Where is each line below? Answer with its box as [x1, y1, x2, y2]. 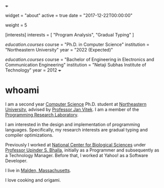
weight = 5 [5, 22, 27, 28]
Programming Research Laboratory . [5, 111, 79, 117]
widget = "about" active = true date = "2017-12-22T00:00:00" [5, 12, 133, 18]
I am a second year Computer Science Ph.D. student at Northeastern [5, 101, 146, 107]
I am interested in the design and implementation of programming [5, 121, 140, 127]
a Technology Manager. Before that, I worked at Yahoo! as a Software [5, 152, 148, 158]
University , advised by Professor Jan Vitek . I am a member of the [5, 106, 139, 112]
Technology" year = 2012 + [5, 67, 61, 73]
